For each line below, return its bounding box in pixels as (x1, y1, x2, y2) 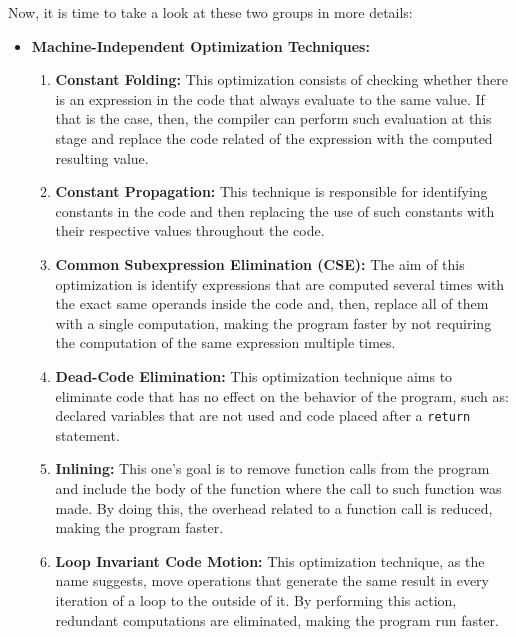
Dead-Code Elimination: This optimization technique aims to (55, 365, 453, 386)
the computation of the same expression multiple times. (55, 332, 396, 353)
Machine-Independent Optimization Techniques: (31, 35, 370, 56)
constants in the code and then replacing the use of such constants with (55, 200, 495, 221)
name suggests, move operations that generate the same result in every (55, 570, 489, 591)
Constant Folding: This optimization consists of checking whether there (55, 69, 508, 90)
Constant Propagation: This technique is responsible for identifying (55, 181, 488, 202)
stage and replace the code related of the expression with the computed (55, 127, 493, 148)
